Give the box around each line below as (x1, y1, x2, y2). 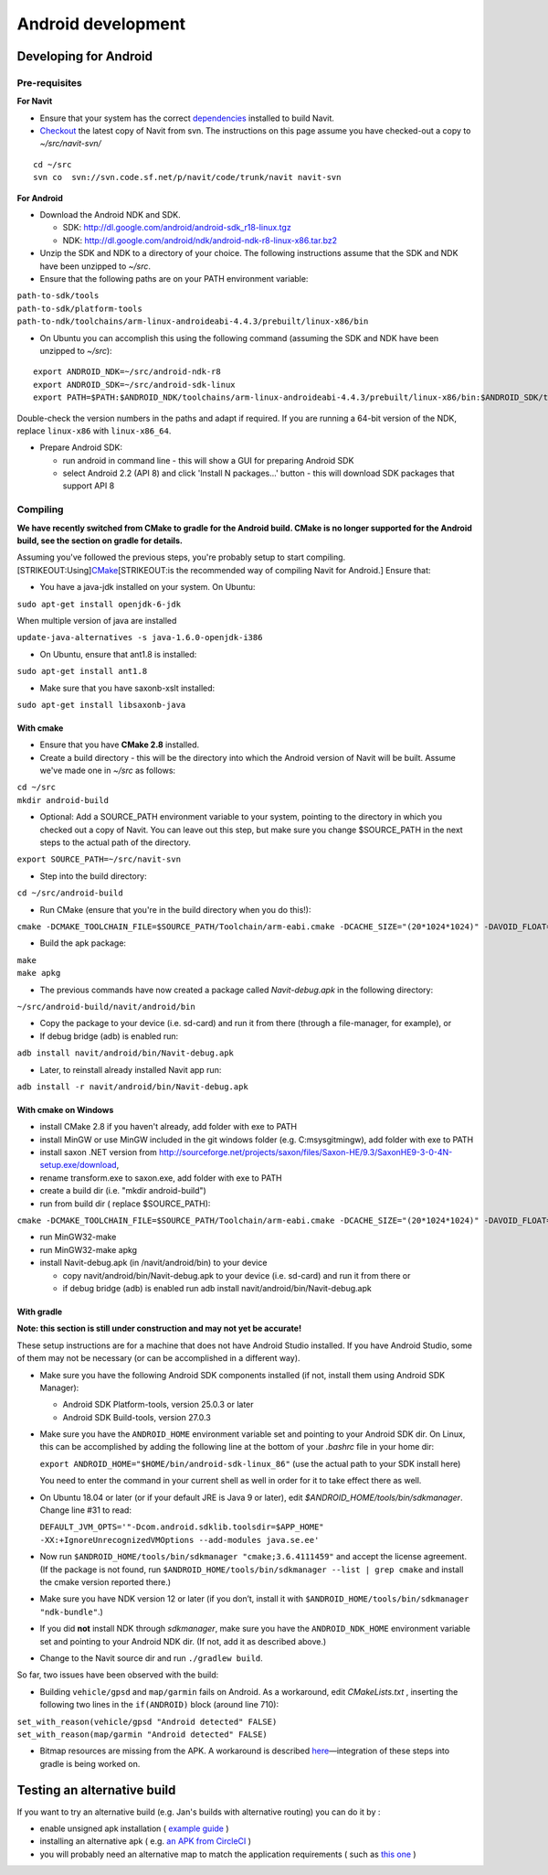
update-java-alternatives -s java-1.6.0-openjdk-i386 (16, 632, 263, 643)
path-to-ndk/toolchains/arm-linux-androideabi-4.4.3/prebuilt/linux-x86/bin (16, 316, 369, 327)
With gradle (16, 1306, 63, 1317)
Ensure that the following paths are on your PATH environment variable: (39, 273, 309, 284)
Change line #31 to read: (39, 1505, 132, 1516)
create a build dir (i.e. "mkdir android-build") (39, 1185, 207, 1196)
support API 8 (62, 480, 115, 491)
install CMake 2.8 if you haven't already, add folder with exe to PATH (39, 1121, 298, 1132)
